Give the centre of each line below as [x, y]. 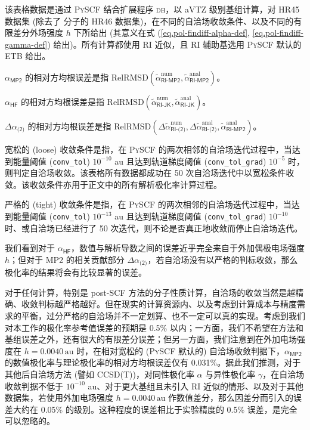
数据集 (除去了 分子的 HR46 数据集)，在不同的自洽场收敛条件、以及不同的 [149, 21]
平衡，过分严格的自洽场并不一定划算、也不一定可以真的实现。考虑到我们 [163, 316]
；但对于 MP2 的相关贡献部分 [67, 259]
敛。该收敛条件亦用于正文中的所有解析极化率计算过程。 [113, 184]
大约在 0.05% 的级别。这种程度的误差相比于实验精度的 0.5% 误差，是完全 [155, 409]
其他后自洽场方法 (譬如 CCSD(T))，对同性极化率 [100, 374]
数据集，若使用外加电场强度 [59, 397]
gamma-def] [26, 44]
